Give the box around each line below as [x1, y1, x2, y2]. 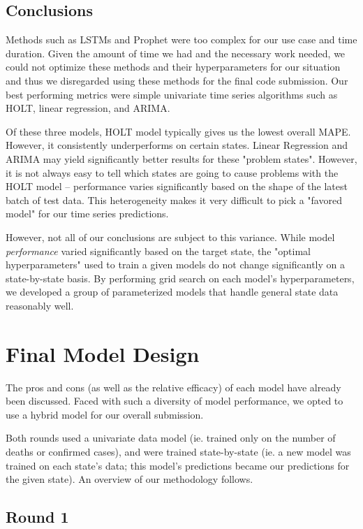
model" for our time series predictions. [6, 206, 169, 221]
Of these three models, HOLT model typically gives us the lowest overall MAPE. [6, 124, 351, 138]
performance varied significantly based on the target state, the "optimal [6, 243, 311, 258]
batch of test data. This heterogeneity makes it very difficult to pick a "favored [6, 192, 342, 207]
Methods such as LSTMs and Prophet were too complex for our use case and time [6, 32, 357, 47]
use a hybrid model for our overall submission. [6, 407, 204, 421]
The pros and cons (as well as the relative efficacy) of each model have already [6, 379, 341, 394]
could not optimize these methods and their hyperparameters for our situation [6, 59, 341, 74]
